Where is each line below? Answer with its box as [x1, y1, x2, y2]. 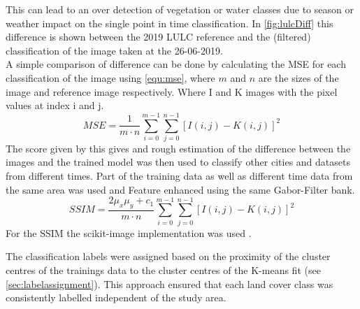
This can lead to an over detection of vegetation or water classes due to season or [6, 2, 354, 16]
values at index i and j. [6, 98, 104, 113]
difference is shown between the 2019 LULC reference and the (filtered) [6, 29, 311, 44]
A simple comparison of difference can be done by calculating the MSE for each [6, 57, 346, 71]
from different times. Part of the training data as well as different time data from [6, 168, 353, 183]
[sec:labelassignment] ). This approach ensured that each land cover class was [6, 276, 333, 291]
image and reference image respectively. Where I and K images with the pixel [6, 84, 338, 99]
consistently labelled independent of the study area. [6, 290, 226, 305]
